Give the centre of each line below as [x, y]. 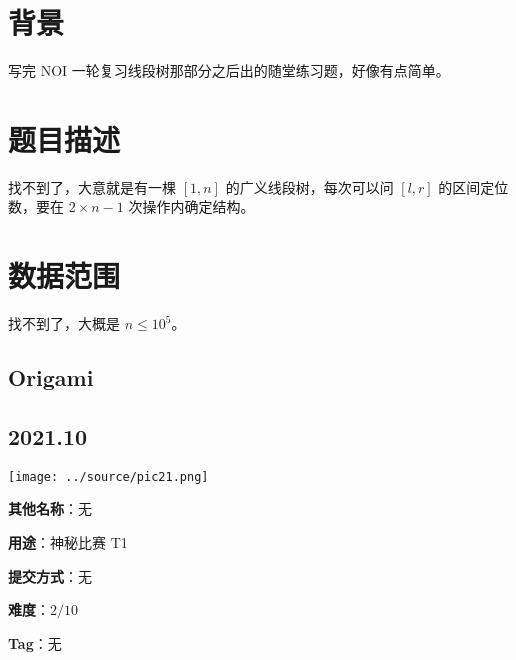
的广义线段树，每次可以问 [309, 186]
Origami [51, 377]
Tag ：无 [35, 642]
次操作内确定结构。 [191, 206]
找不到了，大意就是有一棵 [92, 186]
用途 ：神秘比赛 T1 [68, 541]
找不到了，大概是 [64, 323]
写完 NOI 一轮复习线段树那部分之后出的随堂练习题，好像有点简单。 [229, 70]
